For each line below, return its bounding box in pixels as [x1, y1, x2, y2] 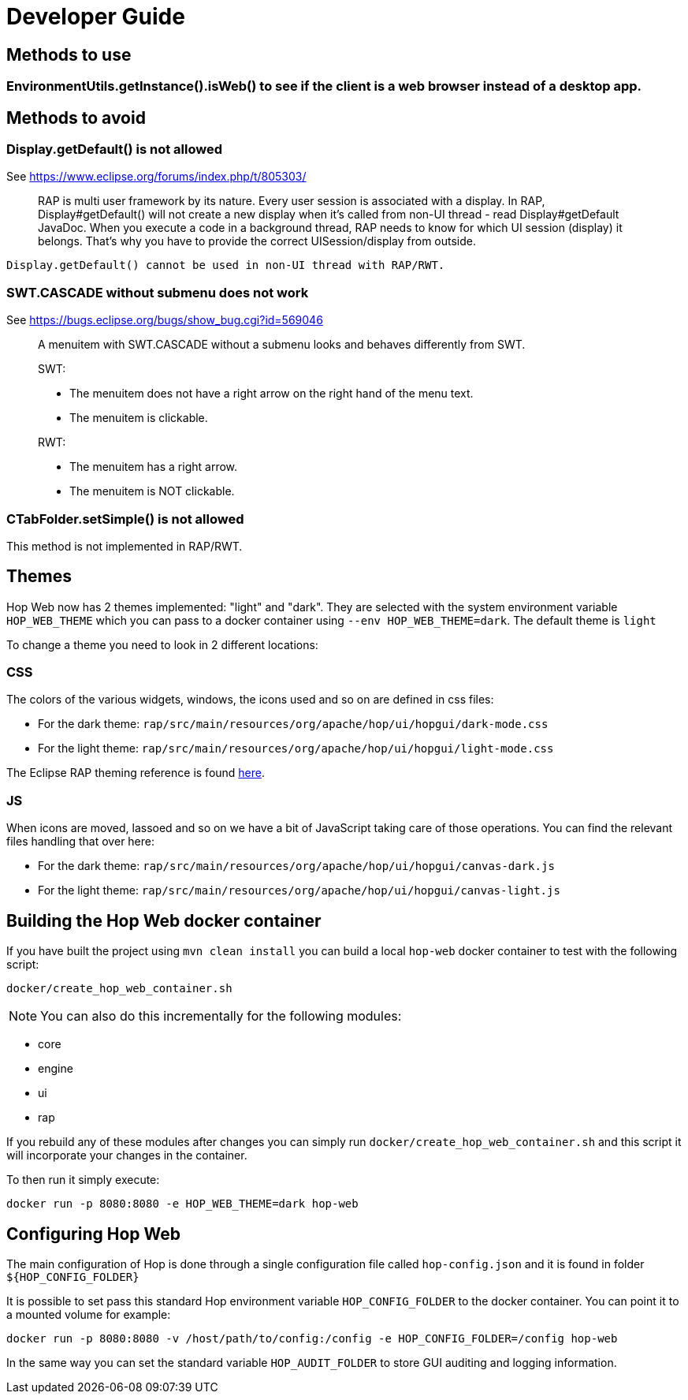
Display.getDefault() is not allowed [6, 141, 222, 158]
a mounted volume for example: [6, 1307, 171, 1321]
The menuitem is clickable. [69, 411, 208, 425]
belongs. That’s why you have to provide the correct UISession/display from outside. [38, 234, 477, 248]
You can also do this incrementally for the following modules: [40, 1008, 402, 1025]
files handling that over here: [6, 834, 155, 849]
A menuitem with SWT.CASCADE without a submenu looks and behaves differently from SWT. [38, 338, 526, 352]
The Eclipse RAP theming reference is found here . [6, 766, 266, 780]
